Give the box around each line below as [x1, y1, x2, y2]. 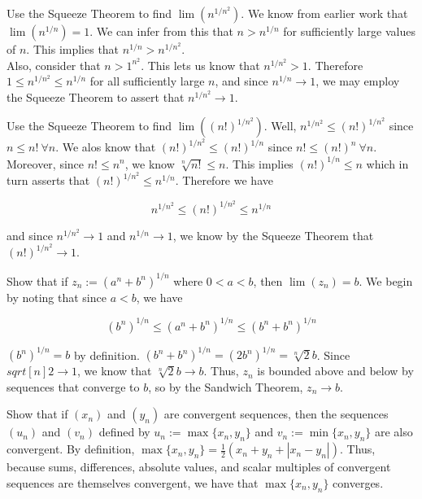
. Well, [263, 117, 297, 134]
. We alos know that [55, 138, 156, 155]
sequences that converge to [7, 378, 140, 395]
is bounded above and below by [257, 362, 414, 379]
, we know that [77, 362, 152, 379]
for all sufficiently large [89, 72, 205, 90]
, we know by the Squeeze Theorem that [172, 226, 374, 243]
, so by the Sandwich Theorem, [148, 378, 303, 395]
